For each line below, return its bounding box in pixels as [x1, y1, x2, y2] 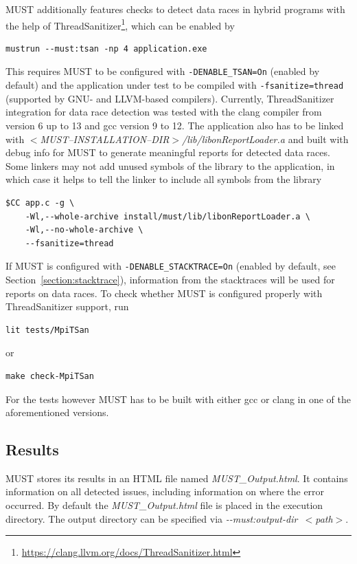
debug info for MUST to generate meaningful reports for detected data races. [5, 145, 330, 160]
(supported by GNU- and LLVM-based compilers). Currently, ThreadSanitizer [5, 91, 334, 105]
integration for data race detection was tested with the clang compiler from [5, 105, 322, 119]
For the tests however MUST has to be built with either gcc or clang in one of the [5, 391, 351, 406]
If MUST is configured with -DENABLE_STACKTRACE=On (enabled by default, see [5, 259, 336, 273]
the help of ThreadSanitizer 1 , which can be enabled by [5, 16, 235, 32]
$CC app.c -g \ [5, 197, 75, 208]
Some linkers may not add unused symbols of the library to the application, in [5, 158, 335, 173]
